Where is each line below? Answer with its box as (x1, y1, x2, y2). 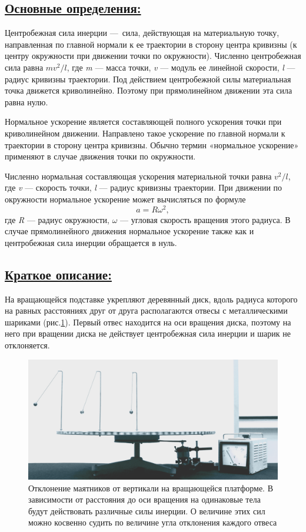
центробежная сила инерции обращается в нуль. (5, 236, 177, 248)
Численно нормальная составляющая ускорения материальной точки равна (5, 169, 272, 182)
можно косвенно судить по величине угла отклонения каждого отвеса (28, 516, 277, 528)
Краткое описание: (5, 265, 112, 283)
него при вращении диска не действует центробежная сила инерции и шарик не (5, 327, 291, 340)
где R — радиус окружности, (5, 213, 109, 225)
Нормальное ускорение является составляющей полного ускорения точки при (5, 115, 282, 128)
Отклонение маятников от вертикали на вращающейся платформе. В (28, 481, 274, 494)
